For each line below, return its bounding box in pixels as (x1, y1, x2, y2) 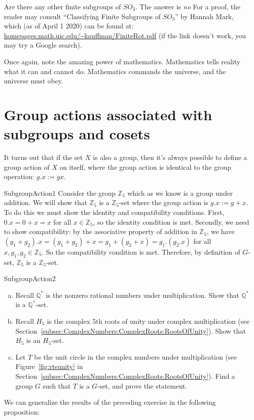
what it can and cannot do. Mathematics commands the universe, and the (4, 66, 226, 76)
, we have (207, 226, 235, 236)
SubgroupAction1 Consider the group (4, 187, 116, 198)
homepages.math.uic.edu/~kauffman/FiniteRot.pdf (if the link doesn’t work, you (4, 30, 246, 40)
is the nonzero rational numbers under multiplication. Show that (46, 289, 239, 300)
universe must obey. (4, 76, 63, 86)
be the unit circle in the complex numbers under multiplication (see (34, 351, 237, 362)
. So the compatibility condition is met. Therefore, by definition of (42, 246, 240, 257)
